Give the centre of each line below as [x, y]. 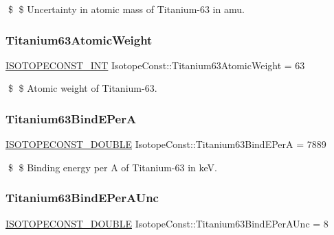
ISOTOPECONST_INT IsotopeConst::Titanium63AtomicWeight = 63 [155, 65]
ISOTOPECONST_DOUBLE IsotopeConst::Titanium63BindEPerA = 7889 [166, 144]
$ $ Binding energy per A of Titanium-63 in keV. [112, 167]
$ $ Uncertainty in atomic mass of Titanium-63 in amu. [126, 9]
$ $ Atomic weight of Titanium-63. [82, 88]
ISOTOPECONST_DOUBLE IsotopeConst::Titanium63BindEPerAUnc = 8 [167, 223]
